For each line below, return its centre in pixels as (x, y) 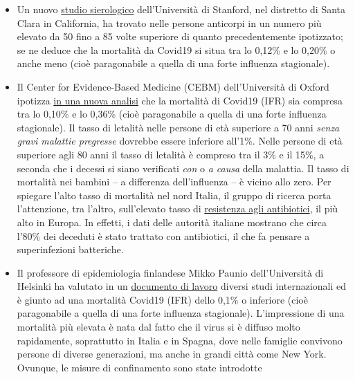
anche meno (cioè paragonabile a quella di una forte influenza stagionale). (173, 63)
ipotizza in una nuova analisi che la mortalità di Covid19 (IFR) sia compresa (180, 100)
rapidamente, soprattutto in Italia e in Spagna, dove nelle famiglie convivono (180, 340)
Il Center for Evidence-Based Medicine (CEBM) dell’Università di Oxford (173, 86)
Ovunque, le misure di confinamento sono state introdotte (139, 367)
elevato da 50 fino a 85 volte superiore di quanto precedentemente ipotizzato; (180, 36)
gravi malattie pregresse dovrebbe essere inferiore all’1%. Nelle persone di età (180, 141)
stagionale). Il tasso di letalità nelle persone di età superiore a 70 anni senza (178, 127)
